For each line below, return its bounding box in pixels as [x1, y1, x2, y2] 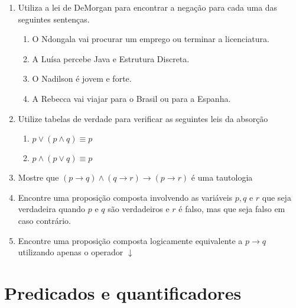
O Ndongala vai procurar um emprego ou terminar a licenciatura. [32, 33, 269, 45]
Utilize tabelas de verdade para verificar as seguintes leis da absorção [18, 112, 268, 124]
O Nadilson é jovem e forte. [32, 72, 132, 85]
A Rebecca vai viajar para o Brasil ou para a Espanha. [32, 92, 231, 104]
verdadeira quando [18, 203, 86, 215]
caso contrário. [18, 214, 71, 226]
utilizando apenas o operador [18, 246, 123, 258]
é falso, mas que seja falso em [178, 203, 285, 215]
